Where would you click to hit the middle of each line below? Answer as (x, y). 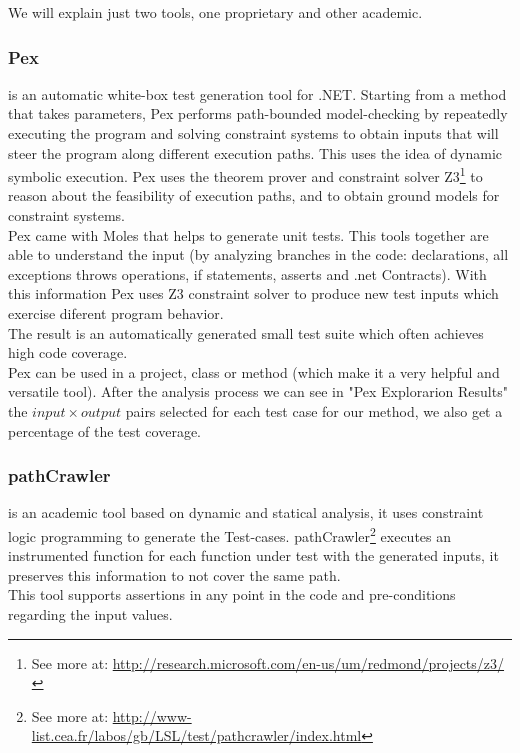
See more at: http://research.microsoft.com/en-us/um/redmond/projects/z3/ (268, 662)
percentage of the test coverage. (105, 430)
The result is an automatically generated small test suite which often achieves (246, 332)
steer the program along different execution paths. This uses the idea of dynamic (255, 152)
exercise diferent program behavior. (116, 313)
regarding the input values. (90, 614)
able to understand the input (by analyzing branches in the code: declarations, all (258, 254)
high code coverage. (68, 352)
